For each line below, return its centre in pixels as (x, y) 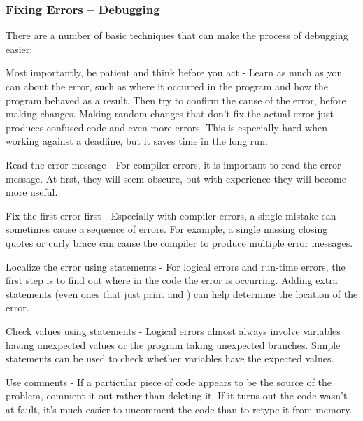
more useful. (32, 192)
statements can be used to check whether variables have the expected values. (170, 358)
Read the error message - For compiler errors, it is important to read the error (173, 164)
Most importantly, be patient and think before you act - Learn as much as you (174, 72)
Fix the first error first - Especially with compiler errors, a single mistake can (171, 215)
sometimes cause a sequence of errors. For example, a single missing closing (167, 229)
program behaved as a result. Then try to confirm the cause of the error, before (176, 100)
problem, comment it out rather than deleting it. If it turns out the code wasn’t (177, 395)
